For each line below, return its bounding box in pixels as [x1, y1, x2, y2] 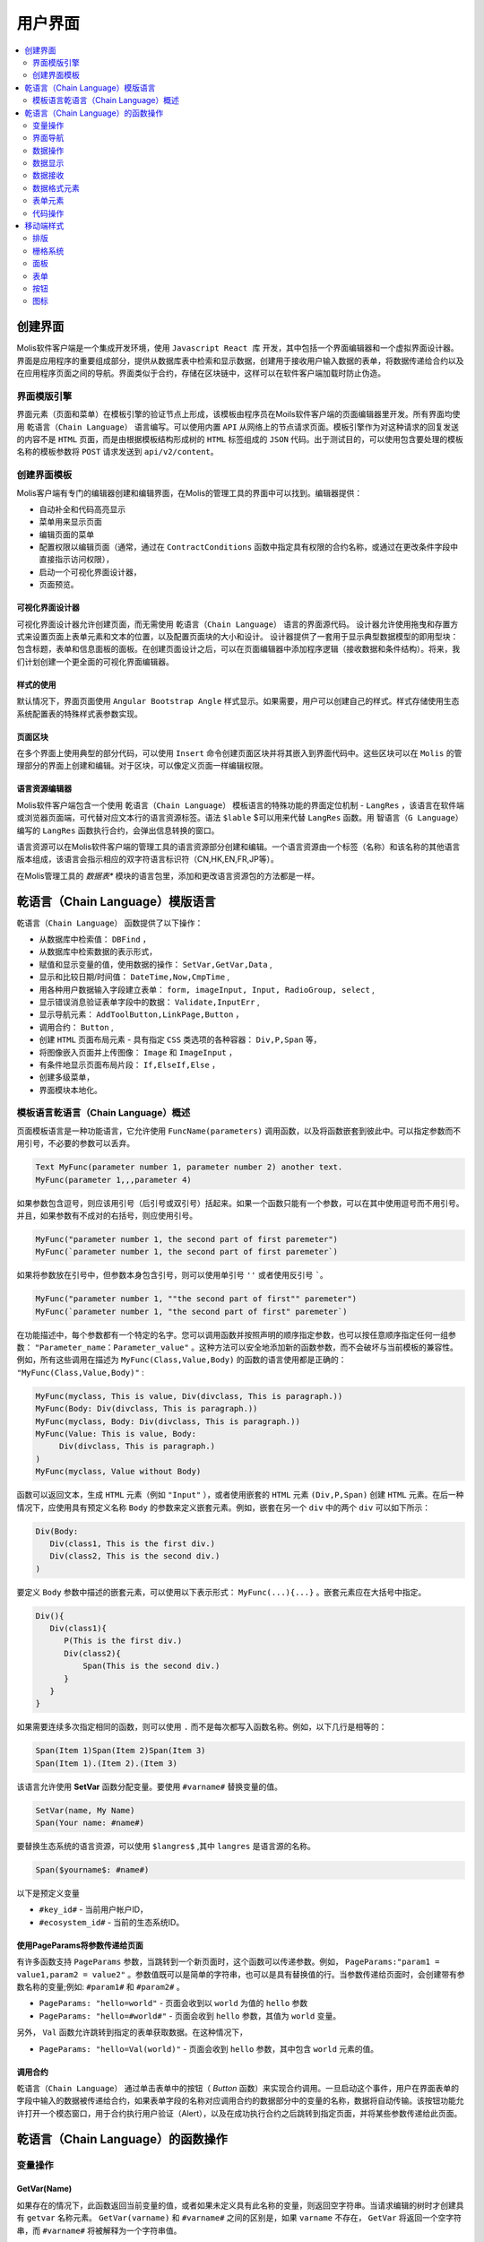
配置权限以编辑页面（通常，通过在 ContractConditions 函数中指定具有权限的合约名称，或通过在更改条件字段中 [39, 542, 459, 552]
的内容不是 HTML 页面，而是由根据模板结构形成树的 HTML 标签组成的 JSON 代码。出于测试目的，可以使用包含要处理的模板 [16, 433, 463, 444]
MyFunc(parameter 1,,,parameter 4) [35, 1175, 192, 1185]
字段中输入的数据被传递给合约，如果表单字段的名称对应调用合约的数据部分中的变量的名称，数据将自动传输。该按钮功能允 [16, 2095, 464, 2107]
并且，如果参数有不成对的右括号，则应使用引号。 [16, 1210, 197, 1221]
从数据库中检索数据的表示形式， [39, 946, 157, 957]
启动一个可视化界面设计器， [39, 566, 142, 578]
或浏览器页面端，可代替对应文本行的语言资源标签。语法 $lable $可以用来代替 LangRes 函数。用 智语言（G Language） [16, 813, 463, 823]
